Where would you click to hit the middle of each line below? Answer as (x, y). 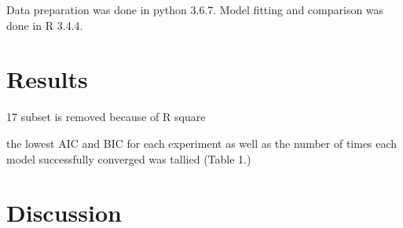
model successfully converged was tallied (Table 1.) (129, 158)
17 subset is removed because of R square (106, 117)
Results (47, 79)
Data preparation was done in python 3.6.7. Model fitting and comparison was (195, 9)
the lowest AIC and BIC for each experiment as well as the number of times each (202, 143)
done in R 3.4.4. (45, 25)
